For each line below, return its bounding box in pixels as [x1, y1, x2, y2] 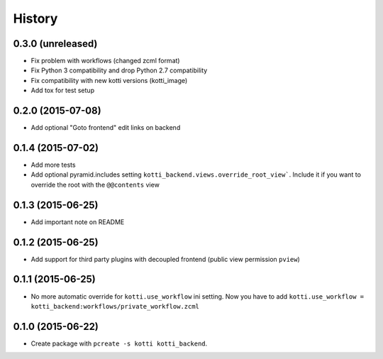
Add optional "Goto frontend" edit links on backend [30, 123, 181, 132]
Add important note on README [30, 217, 125, 226]
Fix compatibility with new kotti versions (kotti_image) [30, 76, 188, 84]
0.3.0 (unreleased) [13, 38, 98, 50]
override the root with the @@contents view [30, 180, 160, 189]
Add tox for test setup [30, 86, 95, 95]
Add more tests [30, 160, 76, 170]
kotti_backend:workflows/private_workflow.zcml [30, 302, 200, 310]
